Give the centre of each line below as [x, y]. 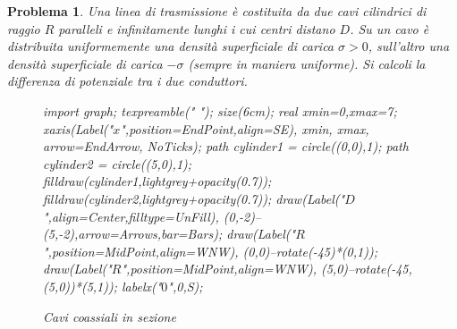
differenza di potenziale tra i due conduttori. [127, 81]
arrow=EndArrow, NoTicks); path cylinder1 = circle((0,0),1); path [226, 146]
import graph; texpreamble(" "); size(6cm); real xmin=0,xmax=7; [220, 110]
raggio [24, 28]
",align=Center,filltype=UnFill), [131, 216]
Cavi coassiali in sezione [110, 316]
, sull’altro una [409, 46]
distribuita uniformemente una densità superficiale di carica [171, 46]
